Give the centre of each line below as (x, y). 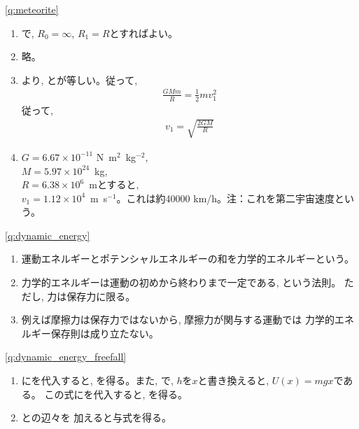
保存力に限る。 (101, 296)
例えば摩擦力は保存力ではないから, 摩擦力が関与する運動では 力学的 (178, 319)
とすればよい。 (144, 33)
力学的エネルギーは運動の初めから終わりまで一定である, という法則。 (181, 282)
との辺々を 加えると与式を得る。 (96, 417)
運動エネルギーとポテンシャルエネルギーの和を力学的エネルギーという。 (188, 259)
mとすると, (114, 184)
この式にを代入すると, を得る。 (116, 394)
